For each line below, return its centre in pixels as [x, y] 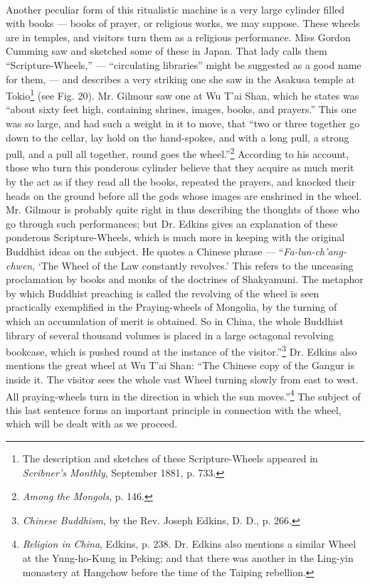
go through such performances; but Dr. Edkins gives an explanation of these [172, 223]
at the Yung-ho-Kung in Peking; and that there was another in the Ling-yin [188, 558]
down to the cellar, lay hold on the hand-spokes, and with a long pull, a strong [178, 137]
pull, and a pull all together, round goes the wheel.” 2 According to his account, [178, 153]
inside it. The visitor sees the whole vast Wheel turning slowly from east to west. [182, 379]
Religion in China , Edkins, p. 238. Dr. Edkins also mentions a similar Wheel [189, 544]
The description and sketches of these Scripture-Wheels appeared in [170, 458]
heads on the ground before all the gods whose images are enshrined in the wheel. [184, 195]
